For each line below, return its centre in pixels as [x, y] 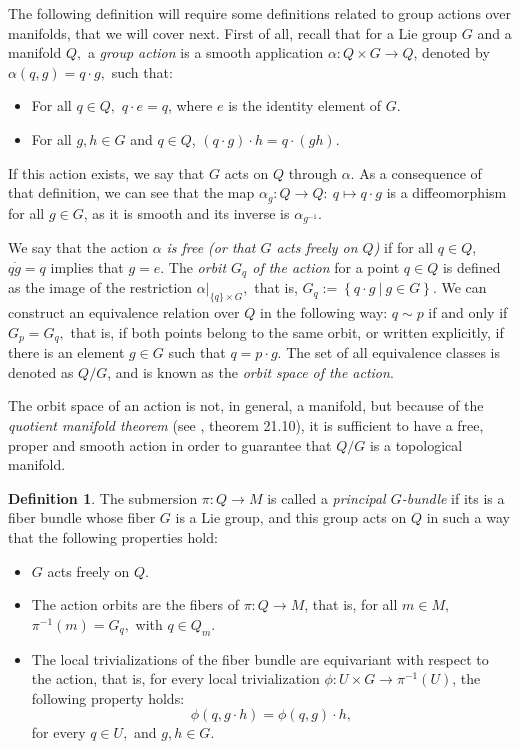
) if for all [403, 247]
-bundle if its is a [453, 497]
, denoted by [451, 52]
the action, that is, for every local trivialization [175, 678]
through [312, 172]
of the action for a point [326, 266]
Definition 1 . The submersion [103, 497]
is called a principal [326, 497]
